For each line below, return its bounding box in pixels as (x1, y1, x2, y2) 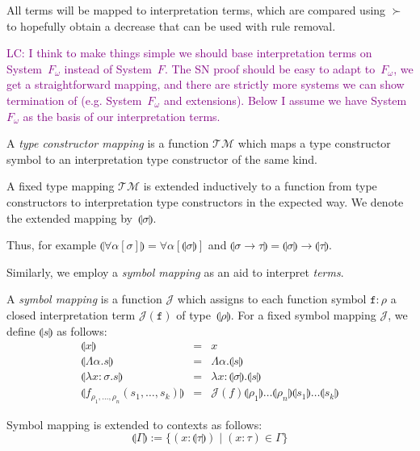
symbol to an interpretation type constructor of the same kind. (6, 150, 318, 167)
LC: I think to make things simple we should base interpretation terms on (6, 44, 372, 61)
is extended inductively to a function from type (143, 177, 377, 194)
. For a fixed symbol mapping (230, 306, 376, 323)
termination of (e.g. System (6, 91, 142, 108)
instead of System (64, 60, 152, 77)
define (6, 322, 36, 339)
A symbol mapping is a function (6, 290, 162, 307)
